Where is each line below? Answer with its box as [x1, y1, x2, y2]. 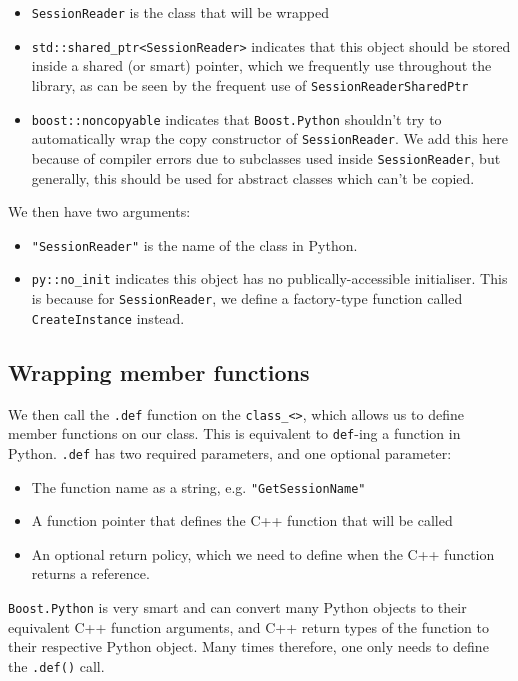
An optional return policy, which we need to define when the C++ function [31, 543, 495, 564]
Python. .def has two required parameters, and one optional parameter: [8, 442, 452, 463]
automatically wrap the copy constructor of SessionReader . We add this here [31, 128, 508, 149]
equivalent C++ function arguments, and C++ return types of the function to [8, 616, 489, 637]
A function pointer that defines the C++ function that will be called [31, 510, 453, 531]
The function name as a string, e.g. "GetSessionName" [31, 476, 366, 497]
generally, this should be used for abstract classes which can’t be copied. [31, 167, 475, 188]
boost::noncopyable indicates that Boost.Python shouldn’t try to [31, 108, 442, 129]
